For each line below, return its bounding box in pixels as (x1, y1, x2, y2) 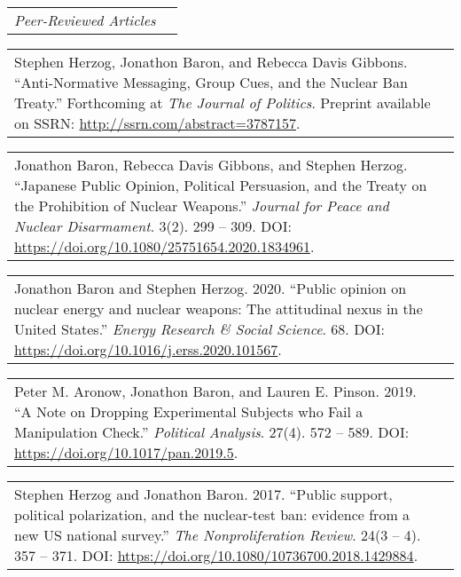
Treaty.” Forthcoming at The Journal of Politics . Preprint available (14, 92, 431, 113)
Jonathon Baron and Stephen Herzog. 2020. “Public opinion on (14, 278, 407, 298)
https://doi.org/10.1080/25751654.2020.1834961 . (14, 236, 315, 257)
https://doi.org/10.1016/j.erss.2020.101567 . (14, 339, 282, 360)
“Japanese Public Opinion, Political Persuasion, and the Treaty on (14, 175, 427, 195)
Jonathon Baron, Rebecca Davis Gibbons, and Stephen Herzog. (14, 154, 408, 175)
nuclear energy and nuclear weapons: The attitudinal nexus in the (14, 298, 423, 319)
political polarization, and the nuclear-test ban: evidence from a (14, 504, 410, 525)
